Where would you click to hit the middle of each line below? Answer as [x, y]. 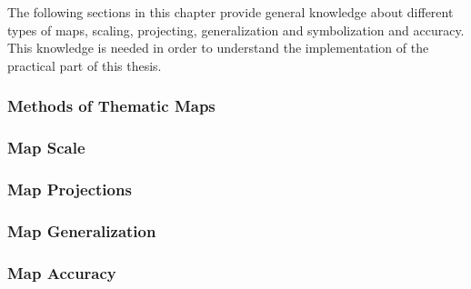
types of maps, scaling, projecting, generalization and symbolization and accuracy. [236, 30]
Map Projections [70, 189]
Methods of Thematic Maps [111, 106]
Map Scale [46, 148]
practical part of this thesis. [85, 65]
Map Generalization [82, 230]
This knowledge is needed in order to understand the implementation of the [218, 48]
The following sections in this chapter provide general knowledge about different [230, 12]
